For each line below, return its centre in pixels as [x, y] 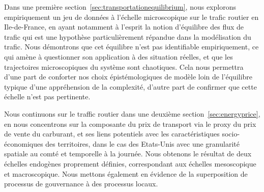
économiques [24, 143]
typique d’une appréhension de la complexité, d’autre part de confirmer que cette [130, 86]
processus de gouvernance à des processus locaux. [81, 184]
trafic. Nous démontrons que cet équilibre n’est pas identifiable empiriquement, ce [131, 47]
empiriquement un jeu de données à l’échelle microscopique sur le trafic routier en [131, 17]
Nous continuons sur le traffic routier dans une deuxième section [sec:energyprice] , [132, 113]
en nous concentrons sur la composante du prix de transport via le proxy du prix [130, 124]
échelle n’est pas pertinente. [47, 97]
